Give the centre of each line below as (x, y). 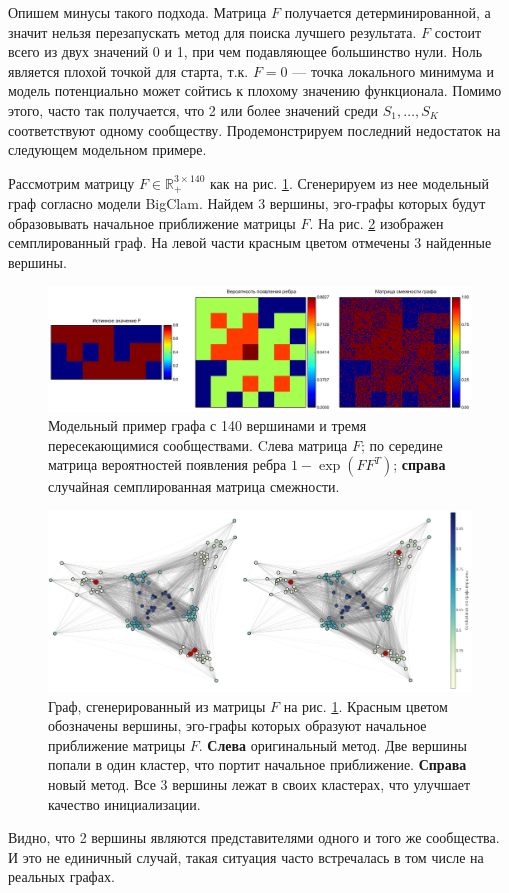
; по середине (402, 444)
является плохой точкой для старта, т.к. (128, 70)
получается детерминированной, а (387, 12)
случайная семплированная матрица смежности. (194, 486)
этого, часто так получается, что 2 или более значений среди (193, 109)
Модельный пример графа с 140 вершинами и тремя (207, 425)
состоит (458, 31)
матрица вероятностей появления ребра (167, 464)
